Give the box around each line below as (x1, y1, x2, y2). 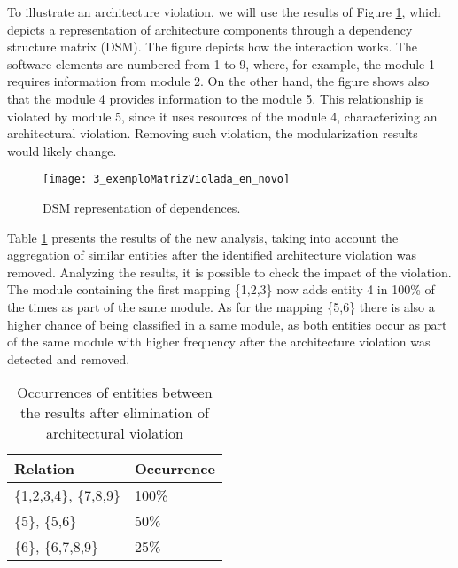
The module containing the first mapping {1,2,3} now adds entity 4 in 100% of (7, 280, 435, 299)
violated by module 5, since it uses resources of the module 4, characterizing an (7, 106, 438, 125)
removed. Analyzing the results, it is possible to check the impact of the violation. (7, 262, 452, 281)
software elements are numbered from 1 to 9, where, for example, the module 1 (7, 54, 435, 73)
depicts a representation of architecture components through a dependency (7, 19, 413, 38)
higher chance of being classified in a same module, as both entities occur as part (7, 315, 447, 333)
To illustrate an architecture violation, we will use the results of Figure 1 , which (7, 3, 441, 20)
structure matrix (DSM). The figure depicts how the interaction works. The (7, 37, 418, 56)
